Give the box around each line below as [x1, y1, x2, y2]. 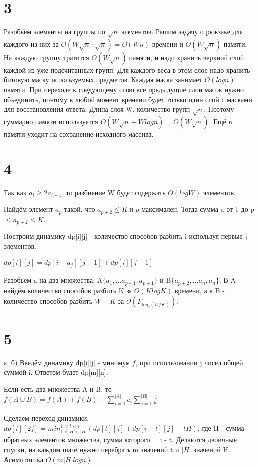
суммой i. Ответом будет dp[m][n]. [4, 367, 108, 377]
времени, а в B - [174, 285, 225, 295]
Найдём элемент [4, 204, 53, 214]
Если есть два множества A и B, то [4, 383, 112, 394]
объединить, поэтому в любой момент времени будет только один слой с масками [4, 94, 252, 104]
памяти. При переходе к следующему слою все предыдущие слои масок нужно [4, 84, 244, 95]
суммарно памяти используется [4, 116, 98, 127]
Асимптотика [4, 454, 43, 464]
